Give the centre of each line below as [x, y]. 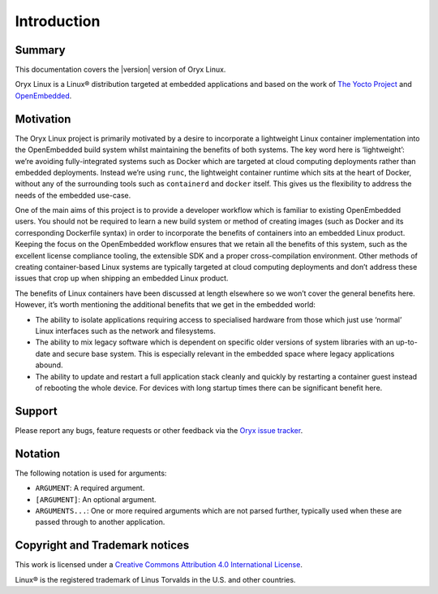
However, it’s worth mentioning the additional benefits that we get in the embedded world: [165, 305]
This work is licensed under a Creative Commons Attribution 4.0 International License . [159, 565]
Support [36, 411]
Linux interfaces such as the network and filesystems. [126, 331]
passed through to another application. [100, 522]
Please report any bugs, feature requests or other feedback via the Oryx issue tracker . [159, 430]
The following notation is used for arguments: [91, 473]
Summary [40, 50]
